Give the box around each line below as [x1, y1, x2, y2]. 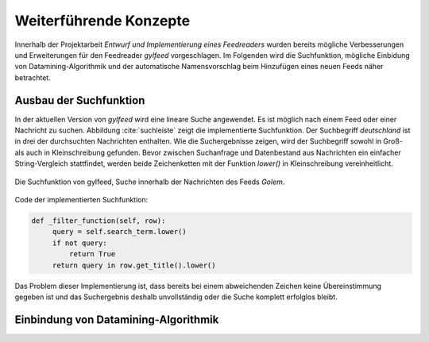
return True [68, 250, 116, 259]
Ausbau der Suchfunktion [14, 94, 145, 107]
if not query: [52, 238, 107, 248]
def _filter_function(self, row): [31, 216, 166, 225]
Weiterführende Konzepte [14, 12, 191, 29]
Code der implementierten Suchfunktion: [14, 194, 149, 204]
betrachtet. [14, 72, 51, 83]
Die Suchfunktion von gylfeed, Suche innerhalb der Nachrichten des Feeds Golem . [14, 177, 285, 186]
